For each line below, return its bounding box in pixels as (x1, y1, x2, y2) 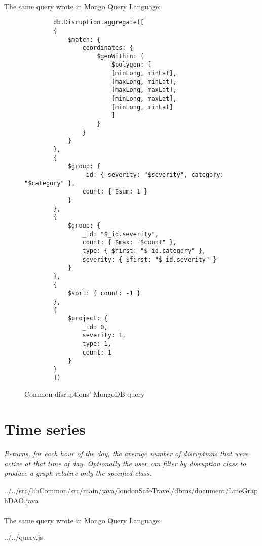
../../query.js (4, 532, 43, 542)
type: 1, (82, 340, 111, 348)
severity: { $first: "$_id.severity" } (82, 255, 217, 263)
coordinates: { (82, 44, 133, 52)
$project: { (67, 315, 108, 323)
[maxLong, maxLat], (111, 86, 177, 94)
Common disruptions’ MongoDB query (24, 389, 145, 399)
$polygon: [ (111, 61, 152, 69)
